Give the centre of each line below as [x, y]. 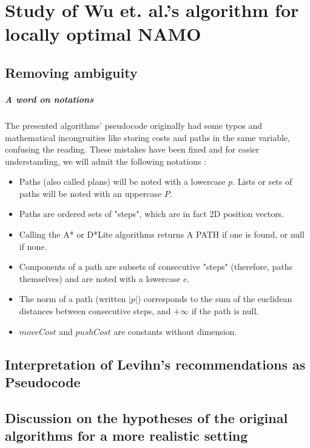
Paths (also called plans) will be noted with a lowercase [122, 181]
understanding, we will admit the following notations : [106, 161]
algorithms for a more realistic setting [126, 436]
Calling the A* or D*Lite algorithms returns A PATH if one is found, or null [162, 234]
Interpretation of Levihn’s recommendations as [155, 364]
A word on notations [49, 99]
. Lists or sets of [262, 181]
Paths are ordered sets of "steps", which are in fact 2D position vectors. [152, 214]
